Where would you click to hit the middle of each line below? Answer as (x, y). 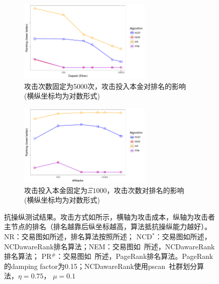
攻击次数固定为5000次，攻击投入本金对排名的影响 (105, 86)
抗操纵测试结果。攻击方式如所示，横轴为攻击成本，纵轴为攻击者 (110, 216)
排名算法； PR (28, 256)
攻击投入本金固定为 (56, 190)
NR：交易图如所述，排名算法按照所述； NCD (78, 236)
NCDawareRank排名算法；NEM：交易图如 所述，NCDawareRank (110, 246)
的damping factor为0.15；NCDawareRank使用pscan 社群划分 (101, 266)
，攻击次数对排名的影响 (145, 190)
